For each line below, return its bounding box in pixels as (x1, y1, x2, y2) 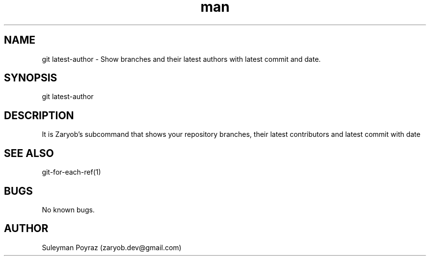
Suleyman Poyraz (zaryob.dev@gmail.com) (42, 243, 182, 252)
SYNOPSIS (4, 72, 57, 84)
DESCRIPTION (4, 109, 74, 122)
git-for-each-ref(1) (42, 168, 101, 177)
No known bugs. (42, 205, 95, 214)
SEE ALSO (4, 147, 54, 159)
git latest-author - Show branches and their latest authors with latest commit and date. (42, 54, 321, 63)
